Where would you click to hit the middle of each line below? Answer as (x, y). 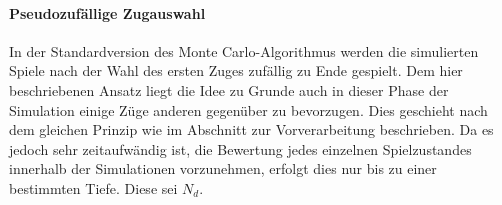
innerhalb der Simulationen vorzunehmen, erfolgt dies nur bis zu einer (223, 168)
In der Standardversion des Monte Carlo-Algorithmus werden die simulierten (244, 50)
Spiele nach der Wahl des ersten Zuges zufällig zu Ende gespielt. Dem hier (236, 70)
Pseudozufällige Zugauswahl (107, 12)
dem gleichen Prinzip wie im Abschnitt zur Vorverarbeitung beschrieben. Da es (251, 129)
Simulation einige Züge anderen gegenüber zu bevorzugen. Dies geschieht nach (248, 109)
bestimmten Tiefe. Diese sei (93, 187)
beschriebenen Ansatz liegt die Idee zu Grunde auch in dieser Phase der (229, 89)
